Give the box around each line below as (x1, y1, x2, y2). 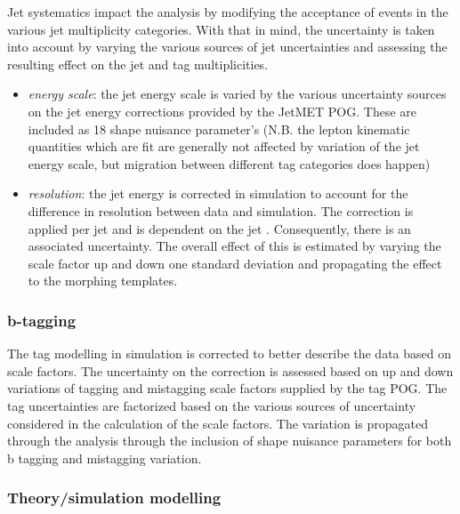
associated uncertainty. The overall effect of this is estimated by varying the (28, 237, 441, 255)
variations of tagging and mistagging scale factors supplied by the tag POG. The (7, 379, 448, 398)
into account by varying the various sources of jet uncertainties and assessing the (7, 37, 448, 56)
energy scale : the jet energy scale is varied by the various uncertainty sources (28, 84, 447, 103)
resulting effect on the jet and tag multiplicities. (7, 54, 269, 73)
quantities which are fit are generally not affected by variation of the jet (28, 137, 420, 156)
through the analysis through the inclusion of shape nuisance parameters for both (7, 431, 452, 450)
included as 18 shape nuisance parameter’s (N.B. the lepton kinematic (28, 119, 410, 138)
